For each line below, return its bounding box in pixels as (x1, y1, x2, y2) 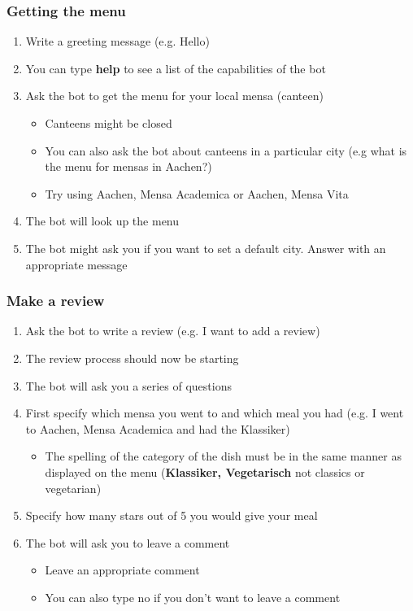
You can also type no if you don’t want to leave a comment (45, 588, 341, 605)
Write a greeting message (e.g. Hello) (25, 33, 210, 50)
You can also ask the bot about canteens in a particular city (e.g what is (45, 142, 407, 159)
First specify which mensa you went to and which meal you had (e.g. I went (25, 404, 404, 421)
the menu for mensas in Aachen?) (45, 158, 212, 175)
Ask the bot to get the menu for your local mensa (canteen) (25, 87, 324, 104)
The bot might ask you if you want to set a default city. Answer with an (25, 239, 386, 256)
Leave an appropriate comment (45, 561, 200, 578)
